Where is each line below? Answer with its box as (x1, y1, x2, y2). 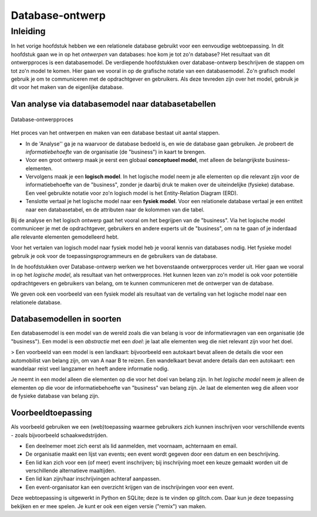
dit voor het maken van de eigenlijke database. (11, 84, 124, 91)
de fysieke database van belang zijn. (11, 392, 100, 400)
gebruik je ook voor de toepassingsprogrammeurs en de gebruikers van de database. (11, 252, 218, 259)
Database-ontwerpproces (11, 115, 73, 123)
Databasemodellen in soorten (11, 314, 122, 324)
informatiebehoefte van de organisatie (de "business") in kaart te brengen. (25, 148, 206, 155)
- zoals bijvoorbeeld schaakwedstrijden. (11, 432, 108, 439)
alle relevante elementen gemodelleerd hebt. (11, 233, 119, 240)
